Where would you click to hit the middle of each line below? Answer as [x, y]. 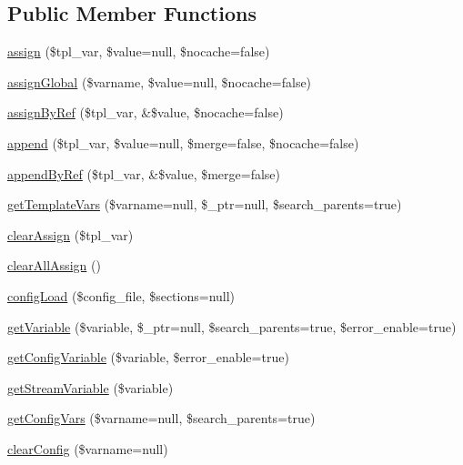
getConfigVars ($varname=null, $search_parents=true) [161, 418]
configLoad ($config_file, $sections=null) [121, 295]
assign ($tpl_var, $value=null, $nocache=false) [139, 51]
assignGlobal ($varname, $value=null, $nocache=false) [160, 81]
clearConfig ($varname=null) [88, 448]
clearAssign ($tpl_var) [70, 234]
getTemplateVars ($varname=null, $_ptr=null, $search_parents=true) [205, 204]
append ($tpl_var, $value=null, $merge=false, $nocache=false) [183, 142]
